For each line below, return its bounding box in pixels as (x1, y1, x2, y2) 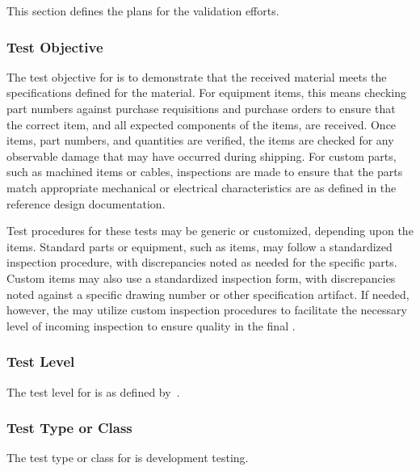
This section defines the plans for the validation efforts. (6, 2, 279, 19)
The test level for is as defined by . (6, 383, 180, 400)
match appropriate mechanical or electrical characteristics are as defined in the (6, 179, 397, 196)
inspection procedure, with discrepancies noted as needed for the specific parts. (6, 254, 397, 271)
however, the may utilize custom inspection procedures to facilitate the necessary (6, 301, 407, 318)
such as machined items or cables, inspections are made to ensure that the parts (6, 163, 403, 180)
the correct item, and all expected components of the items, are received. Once (6, 116, 397, 132)
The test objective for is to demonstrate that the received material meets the (6, 68, 387, 85)
